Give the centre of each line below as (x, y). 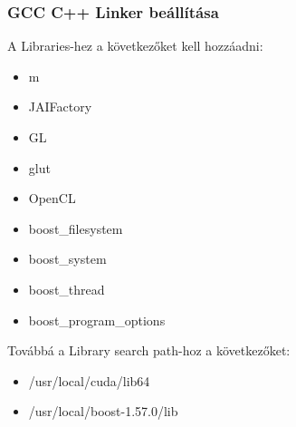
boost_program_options (97, 320)
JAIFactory (60, 107)
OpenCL (52, 198)
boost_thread (67, 289)
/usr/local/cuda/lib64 (89, 380)
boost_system (67, 259)
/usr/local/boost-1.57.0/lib (103, 411)
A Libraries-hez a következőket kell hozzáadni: (135, 46)
